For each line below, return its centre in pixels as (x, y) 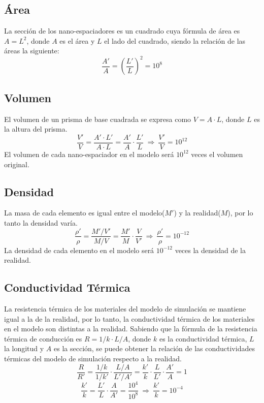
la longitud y (24, 348)
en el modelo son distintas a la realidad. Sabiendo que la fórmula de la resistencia (131, 329)
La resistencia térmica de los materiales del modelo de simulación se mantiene (125, 308)
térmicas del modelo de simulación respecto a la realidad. (93, 358)
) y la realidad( (197, 213)
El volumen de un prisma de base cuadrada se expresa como (98, 119)
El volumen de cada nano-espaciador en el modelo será (89, 154)
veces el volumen (217, 154)
